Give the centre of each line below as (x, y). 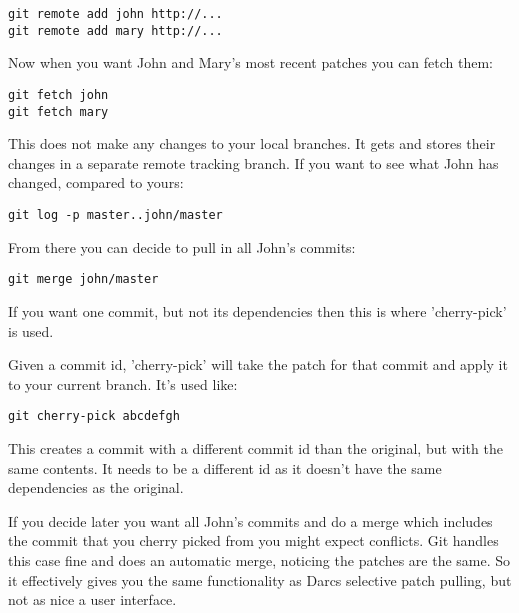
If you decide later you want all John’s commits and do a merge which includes (250, 520)
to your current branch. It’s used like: (123, 383)
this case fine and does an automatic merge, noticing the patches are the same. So (259, 559)
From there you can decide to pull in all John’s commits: (182, 246)
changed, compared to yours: (96, 182)
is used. (31, 330)
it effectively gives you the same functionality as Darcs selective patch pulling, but (260, 579)
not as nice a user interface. (92, 599)
